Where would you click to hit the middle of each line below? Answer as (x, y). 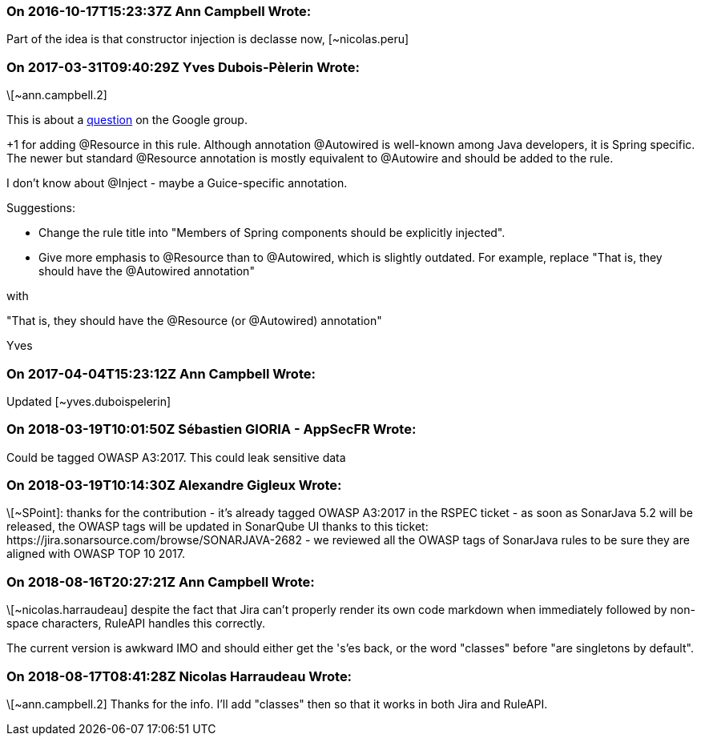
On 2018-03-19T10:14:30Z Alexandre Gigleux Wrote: (174, 485)
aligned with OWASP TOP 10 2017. (96, 554)
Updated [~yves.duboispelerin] (89, 401)
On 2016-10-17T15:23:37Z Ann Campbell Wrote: (159, 11)
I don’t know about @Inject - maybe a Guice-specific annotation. (177, 183)
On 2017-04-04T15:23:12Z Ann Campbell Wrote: (161, 373)
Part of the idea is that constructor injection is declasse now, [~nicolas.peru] (208, 39)
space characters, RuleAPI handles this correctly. (136, 624)
